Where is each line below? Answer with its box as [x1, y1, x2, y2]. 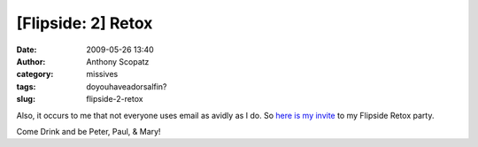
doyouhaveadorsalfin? [86, 81, 167, 92]
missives [86, 69, 119, 80]
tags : [16, 81, 36, 92]
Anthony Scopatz [86, 56, 150, 66]
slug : [16, 94, 35, 104]
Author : [16, 56, 46, 66]
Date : [16, 44, 37, 55]
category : [16, 69, 54, 80]
